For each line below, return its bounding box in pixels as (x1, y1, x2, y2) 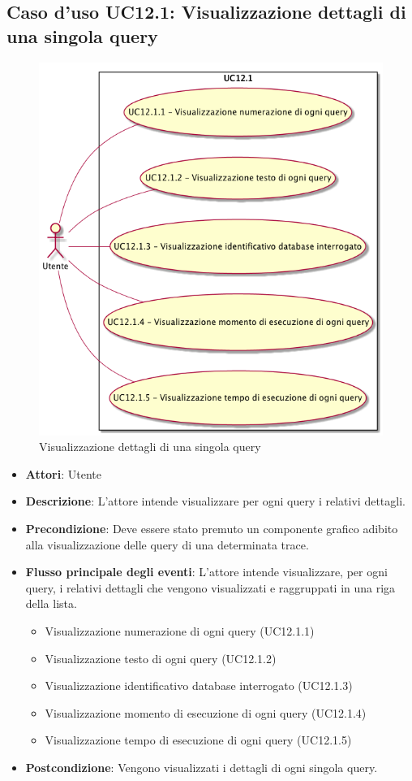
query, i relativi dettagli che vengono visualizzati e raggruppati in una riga (25, 579, 396, 596)
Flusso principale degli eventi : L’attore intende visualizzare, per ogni (25, 563, 388, 580)
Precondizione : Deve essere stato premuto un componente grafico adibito (25, 520, 398, 537)
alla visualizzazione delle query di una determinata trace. (25, 536, 309, 553)
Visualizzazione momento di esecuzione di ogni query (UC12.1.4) (45, 704, 367, 721)
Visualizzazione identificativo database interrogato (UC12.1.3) (45, 677, 353, 694)
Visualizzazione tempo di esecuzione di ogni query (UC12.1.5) (45, 731, 352, 748)
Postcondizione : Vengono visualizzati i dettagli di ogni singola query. (25, 759, 378, 775)
